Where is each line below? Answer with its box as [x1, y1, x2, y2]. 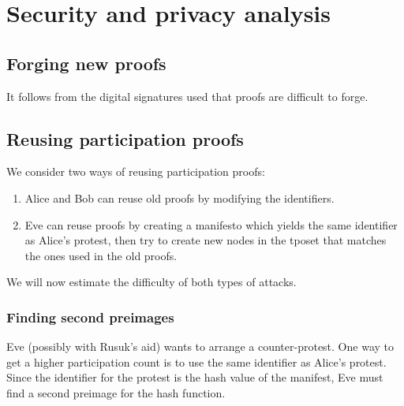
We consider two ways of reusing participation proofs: [6, 163, 265, 180]
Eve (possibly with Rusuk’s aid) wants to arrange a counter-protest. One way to [6, 338, 394, 355]
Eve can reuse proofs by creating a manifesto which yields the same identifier [24, 216, 398, 233]
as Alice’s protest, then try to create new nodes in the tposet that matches [24, 232, 387, 248]
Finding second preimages [6, 307, 174, 326]
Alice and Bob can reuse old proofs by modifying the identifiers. [24, 189, 335, 206]
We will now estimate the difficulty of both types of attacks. [6, 274, 297, 290]
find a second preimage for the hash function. [6, 384, 226, 400]
